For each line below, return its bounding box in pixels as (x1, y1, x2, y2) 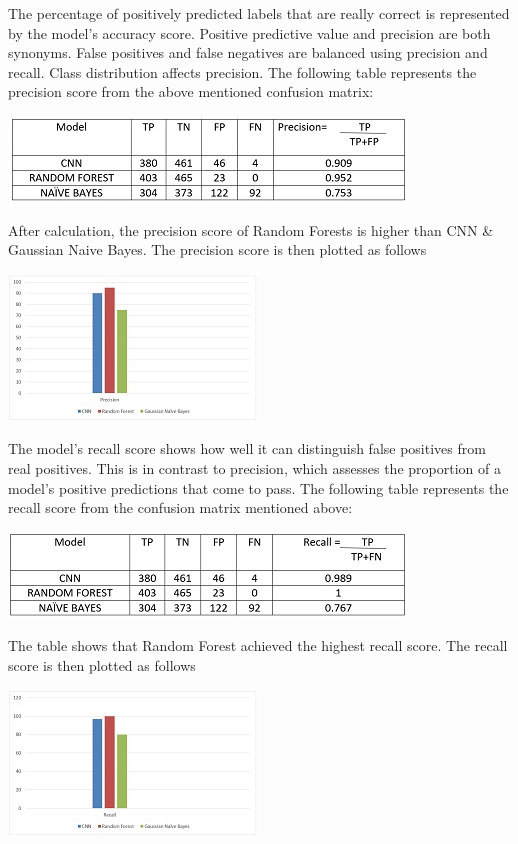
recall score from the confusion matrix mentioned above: (8, 497, 353, 518)
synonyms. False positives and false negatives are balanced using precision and (8, 42, 488, 63)
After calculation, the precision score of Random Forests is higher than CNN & (8, 219, 494, 240)
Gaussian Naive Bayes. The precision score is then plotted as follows (8, 239, 427, 260)
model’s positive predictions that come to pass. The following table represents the (8, 477, 509, 498)
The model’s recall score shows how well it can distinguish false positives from (8, 438, 486, 459)
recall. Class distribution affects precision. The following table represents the (8, 61, 477, 82)
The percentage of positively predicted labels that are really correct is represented (8, 3, 510, 23)
